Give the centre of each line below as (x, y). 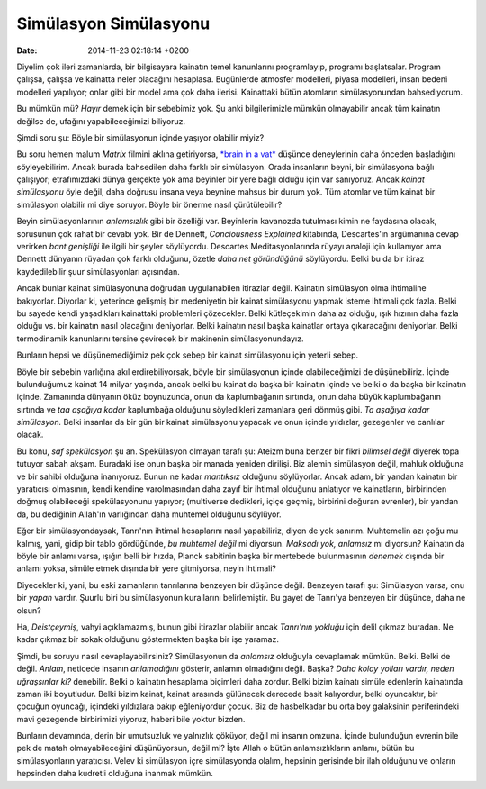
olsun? (29, 610)
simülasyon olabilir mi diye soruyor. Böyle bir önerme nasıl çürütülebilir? (149, 204)
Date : (27, 50)
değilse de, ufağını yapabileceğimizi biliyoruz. (101, 121)
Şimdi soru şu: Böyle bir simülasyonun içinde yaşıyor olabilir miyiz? (140, 137)
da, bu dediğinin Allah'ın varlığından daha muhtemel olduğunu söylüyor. (149, 514)
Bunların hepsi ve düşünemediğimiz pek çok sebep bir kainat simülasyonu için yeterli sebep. (188, 355)
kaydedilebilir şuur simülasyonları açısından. (98, 271)
